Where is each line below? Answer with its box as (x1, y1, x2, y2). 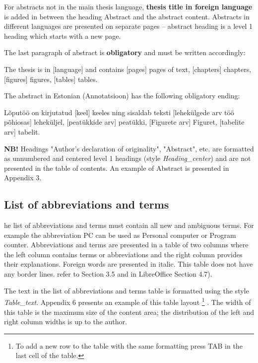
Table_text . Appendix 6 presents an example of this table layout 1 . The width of (4, 295, 251, 307)
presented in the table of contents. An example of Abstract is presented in (4, 162, 229, 173)
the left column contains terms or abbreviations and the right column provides (4, 249, 243, 259)
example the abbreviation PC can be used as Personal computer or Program (4, 229, 236, 240)
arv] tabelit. (4, 126, 40, 137)
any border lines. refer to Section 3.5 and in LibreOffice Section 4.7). (4, 269, 212, 279)
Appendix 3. (4, 172, 42, 183)
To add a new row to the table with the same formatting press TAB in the (15, 340, 243, 351)
